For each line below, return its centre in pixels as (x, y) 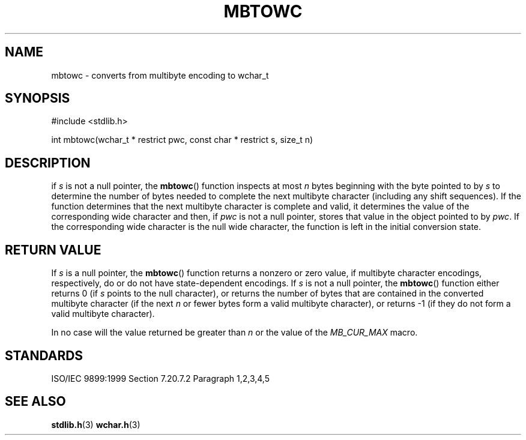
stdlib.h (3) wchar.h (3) (96, 424)
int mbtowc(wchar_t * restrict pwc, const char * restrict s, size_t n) (182, 140)
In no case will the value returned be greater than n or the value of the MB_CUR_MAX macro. (234, 333)
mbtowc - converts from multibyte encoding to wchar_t (160, 75)
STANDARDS (44, 355)
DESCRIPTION (48, 163)
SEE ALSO (35, 402)
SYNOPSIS (38, 98)
